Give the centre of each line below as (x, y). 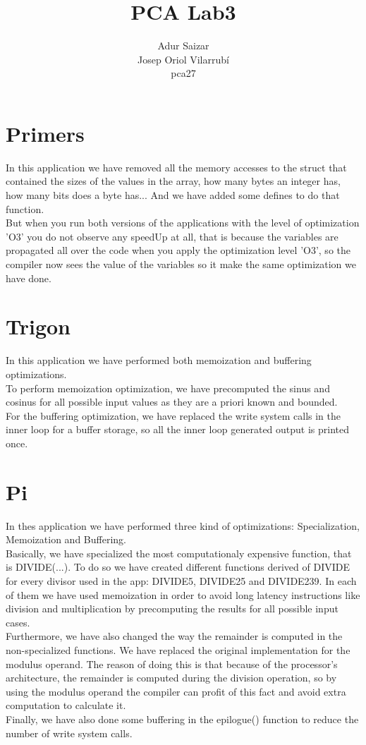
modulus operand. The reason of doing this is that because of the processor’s (172, 664)
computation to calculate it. (66, 705)
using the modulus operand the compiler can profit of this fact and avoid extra (176, 691)
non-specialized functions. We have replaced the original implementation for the (178, 649)
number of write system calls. (69, 733)
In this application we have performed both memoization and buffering (159, 360)
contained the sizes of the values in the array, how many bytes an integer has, (173, 181)
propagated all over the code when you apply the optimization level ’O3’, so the (178, 250)
